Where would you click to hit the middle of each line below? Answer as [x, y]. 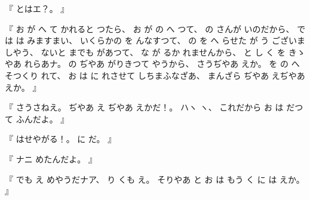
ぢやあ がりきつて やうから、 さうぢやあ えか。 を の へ [190, 64]
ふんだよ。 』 [42, 119]
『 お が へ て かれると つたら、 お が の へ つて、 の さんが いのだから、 [150, 28]
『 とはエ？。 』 [37, 8]
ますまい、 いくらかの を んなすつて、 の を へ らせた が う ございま [170, 40]
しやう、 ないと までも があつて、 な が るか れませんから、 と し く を [145, 52]
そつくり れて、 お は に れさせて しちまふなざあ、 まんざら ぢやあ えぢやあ [155, 75]
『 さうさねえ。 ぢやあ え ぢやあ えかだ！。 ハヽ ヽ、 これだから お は [144, 107]
